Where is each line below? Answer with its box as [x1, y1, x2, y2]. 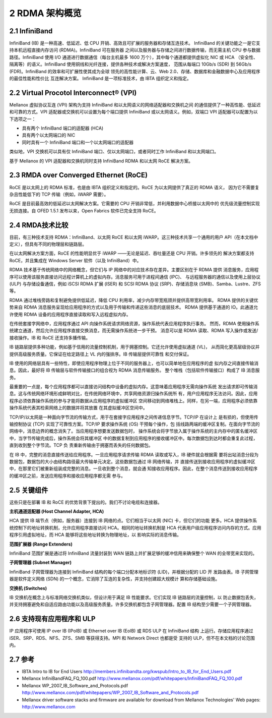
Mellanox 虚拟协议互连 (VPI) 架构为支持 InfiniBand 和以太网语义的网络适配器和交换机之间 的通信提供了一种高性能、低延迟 [9, 101, 261, 108]
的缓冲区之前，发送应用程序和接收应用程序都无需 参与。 [9, 472, 125, 478]
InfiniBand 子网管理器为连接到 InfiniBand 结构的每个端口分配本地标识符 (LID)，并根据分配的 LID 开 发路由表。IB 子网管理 [9, 569, 259, 575]
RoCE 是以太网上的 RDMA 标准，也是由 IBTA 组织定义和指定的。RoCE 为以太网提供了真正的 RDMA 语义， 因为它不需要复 [9, 184, 259, 190]
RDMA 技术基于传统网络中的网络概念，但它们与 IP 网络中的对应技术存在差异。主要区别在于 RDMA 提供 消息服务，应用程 [9, 267, 259, 273]
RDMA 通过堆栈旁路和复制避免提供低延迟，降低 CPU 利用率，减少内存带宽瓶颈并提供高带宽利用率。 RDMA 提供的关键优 [9, 297, 259, 303]
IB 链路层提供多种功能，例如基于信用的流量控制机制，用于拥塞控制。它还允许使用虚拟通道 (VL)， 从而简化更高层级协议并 [9, 344, 260, 350]
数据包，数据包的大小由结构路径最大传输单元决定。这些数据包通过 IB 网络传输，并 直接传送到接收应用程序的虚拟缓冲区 [9, 458, 255, 464]
